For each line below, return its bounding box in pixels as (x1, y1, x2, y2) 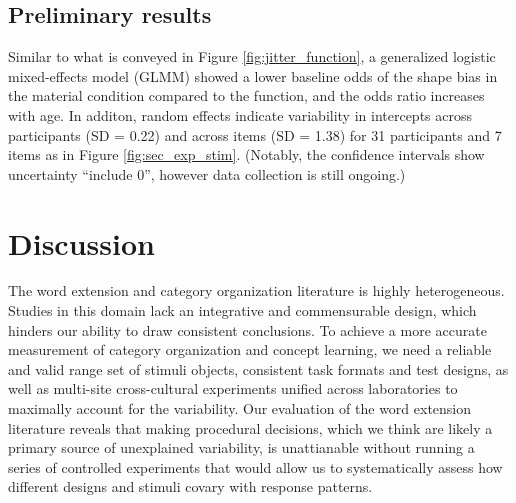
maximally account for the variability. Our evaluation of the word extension (8, 398, 472, 419)
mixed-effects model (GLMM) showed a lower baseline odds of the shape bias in (8, 65, 498, 86)
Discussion (8, 222, 155, 263)
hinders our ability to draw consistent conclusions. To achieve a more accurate (8, 319, 487, 340)
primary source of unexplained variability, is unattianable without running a (8, 437, 475, 458)
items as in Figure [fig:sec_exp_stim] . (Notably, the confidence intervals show (8, 144, 485, 165)
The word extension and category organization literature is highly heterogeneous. (8, 280, 505, 301)
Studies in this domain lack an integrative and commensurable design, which (8, 300, 477, 321)
